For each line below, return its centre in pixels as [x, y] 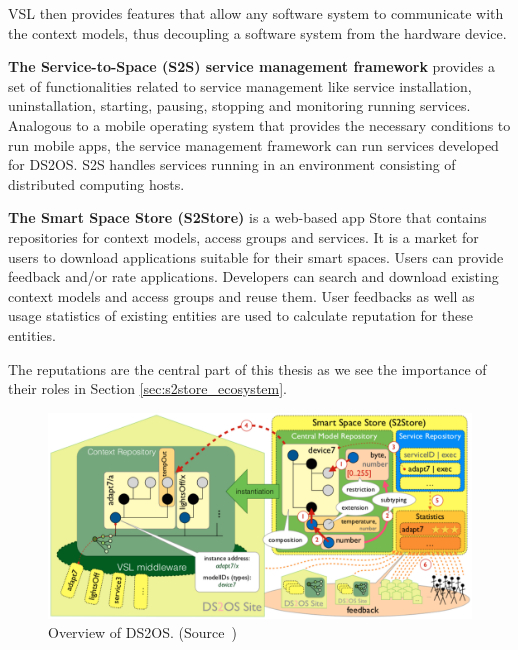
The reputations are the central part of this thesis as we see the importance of [247, 368]
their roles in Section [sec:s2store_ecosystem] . [148, 388]
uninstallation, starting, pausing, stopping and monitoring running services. [239, 105]
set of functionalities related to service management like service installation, [240, 85]
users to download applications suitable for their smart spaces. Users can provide [256, 256]
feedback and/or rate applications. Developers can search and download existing [253, 276]
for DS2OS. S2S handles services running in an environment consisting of [232, 164]
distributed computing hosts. [96, 183]
